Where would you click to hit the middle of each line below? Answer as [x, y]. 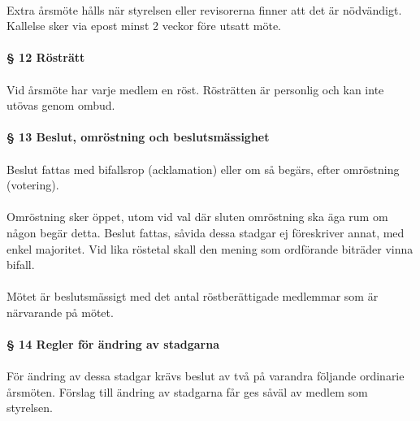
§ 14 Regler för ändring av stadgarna [113, 344]
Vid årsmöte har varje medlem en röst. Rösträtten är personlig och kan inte [195, 89]
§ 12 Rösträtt [46, 57]
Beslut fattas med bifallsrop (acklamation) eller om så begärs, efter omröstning [203, 169]
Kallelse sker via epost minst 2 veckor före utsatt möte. [144, 26]
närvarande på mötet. [60, 312]
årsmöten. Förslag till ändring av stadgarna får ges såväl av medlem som [187, 391]
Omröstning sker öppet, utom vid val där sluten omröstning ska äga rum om [197, 217]
